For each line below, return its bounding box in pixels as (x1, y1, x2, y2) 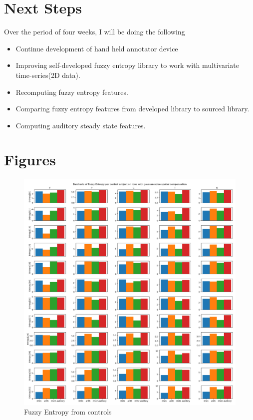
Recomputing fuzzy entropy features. (15, 86, 128, 97)
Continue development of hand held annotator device (15, 43, 178, 53)
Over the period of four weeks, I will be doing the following (4, 26, 185, 37)
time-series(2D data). (15, 69, 80, 80)
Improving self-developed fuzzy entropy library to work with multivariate (15, 60, 239, 70)
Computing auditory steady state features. (15, 120, 146, 130)
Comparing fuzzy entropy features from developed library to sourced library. (15, 103, 250, 114)
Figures (4, 149, 56, 170)
